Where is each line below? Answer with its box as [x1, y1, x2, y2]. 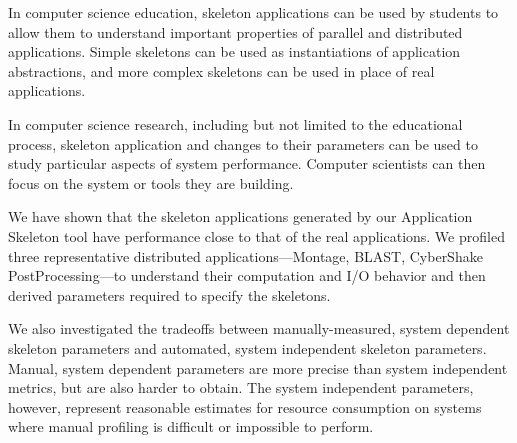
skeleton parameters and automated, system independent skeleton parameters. [8, 337, 487, 358]
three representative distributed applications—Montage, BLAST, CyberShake [8, 245, 483, 266]
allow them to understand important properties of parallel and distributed [8, 21, 463, 42]
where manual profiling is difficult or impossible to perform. [8, 416, 374, 437]
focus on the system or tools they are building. [8, 172, 294, 193]
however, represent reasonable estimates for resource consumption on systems [8, 396, 482, 417]
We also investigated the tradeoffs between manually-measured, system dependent [8, 318, 510, 339]
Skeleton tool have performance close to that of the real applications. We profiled [8, 225, 505, 246]
